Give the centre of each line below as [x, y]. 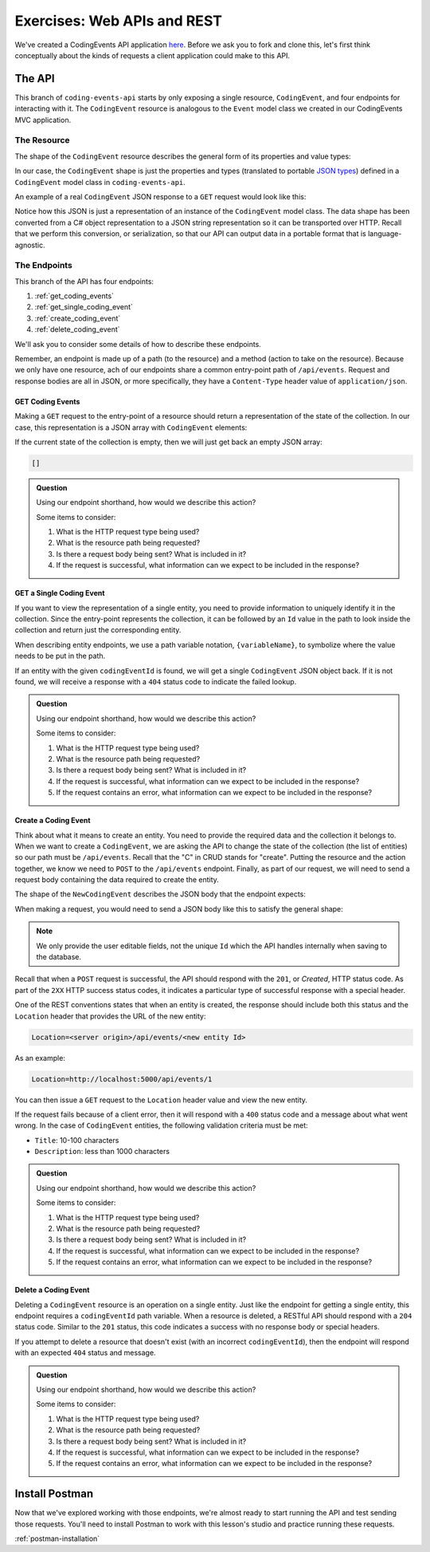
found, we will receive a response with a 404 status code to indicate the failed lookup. [156, 681]
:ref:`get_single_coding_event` [84, 307]
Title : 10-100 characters [77, 1140]
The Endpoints [44, 266]
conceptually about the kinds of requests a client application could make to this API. [152, 55]
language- [385, 234]
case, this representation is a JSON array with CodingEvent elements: [131, 427]
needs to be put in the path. [60, 656]
